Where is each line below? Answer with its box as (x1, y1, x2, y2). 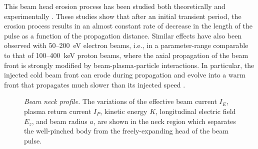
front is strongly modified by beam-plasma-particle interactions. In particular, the (4, 59, 254, 70)
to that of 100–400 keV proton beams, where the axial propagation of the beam (4, 49, 248, 60)
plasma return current (24, 105, 91, 116)
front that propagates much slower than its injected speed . (4, 79, 185, 89)
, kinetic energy (100, 105, 147, 116)
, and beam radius (31, 115, 87, 126)
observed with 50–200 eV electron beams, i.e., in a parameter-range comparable (4, 40, 248, 50)
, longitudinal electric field (155, 105, 236, 116)
